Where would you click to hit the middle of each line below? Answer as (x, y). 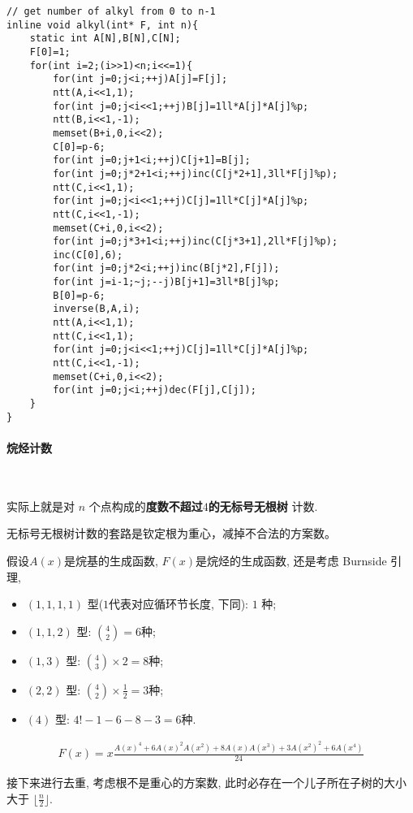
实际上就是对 (41, 506)
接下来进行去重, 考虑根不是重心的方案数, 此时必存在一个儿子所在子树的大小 (207, 783)
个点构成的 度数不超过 (146, 506)
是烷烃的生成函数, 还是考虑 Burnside (291, 560)
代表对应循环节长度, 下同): (179, 604)
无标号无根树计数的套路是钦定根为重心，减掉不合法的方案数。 (171, 533)
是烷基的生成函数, (111, 560)
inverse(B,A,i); (97, 309)
